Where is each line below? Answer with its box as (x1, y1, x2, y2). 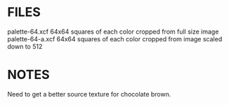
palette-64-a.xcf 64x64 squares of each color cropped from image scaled (7, 34, 223, 43)
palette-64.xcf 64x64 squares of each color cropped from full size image (7, 27, 219, 36)
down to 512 (7, 42, 43, 50)
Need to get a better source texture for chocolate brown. (7, 90, 171, 98)
